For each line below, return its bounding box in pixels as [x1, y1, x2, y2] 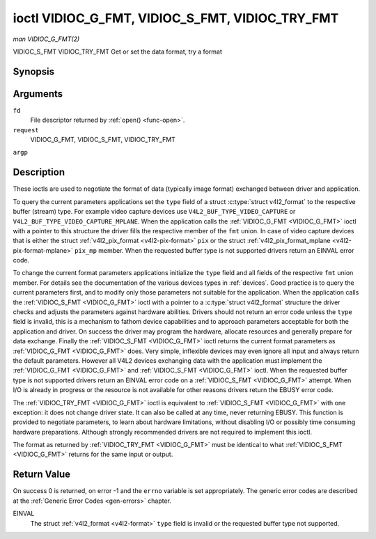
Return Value [13, 469, 71, 481]
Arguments [13, 88, 63, 100]
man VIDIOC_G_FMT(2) [13, 35, 80, 43]
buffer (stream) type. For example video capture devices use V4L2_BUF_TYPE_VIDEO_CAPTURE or [13, 208, 296, 216]
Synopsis [13, 65, 55, 77]
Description [13, 166, 65, 178]
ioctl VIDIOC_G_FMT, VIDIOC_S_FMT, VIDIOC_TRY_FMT [13, 10, 339, 26]
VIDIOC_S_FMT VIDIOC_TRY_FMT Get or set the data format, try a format [13, 47, 222, 56]
